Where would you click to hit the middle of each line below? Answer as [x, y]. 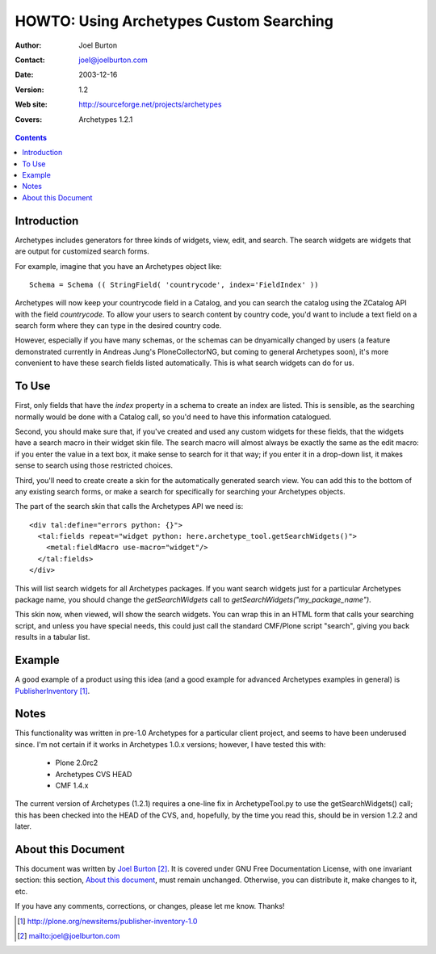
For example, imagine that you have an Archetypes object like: [118, 266]
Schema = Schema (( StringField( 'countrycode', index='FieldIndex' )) [174, 284]
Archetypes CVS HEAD [94, 774]
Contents [31, 137]
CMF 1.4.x [72, 785]
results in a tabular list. [52, 637]
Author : [28, 45]
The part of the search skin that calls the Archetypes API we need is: [129, 506]
